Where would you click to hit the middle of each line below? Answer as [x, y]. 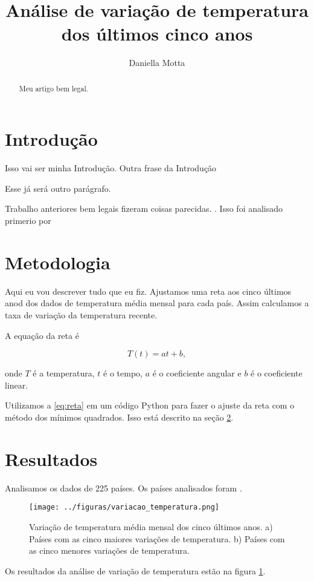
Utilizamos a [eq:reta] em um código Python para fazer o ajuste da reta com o [150, 405]
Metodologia [58, 262]
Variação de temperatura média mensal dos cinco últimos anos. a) [151, 526]
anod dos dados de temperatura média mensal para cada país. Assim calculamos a [157, 303]
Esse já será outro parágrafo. [58, 188]
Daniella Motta [157, 63]
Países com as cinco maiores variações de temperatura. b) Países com [157, 538]
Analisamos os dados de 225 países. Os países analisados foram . [123, 487]
